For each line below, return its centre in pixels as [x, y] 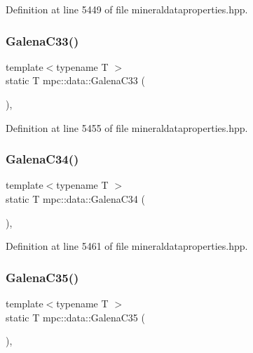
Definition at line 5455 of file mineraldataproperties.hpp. [127, 127]
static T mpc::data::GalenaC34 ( [75, 199]
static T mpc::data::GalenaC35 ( [75, 317]
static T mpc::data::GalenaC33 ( [75, 80]
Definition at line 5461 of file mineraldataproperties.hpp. [127, 246]
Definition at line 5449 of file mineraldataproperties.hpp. [127, 9]
